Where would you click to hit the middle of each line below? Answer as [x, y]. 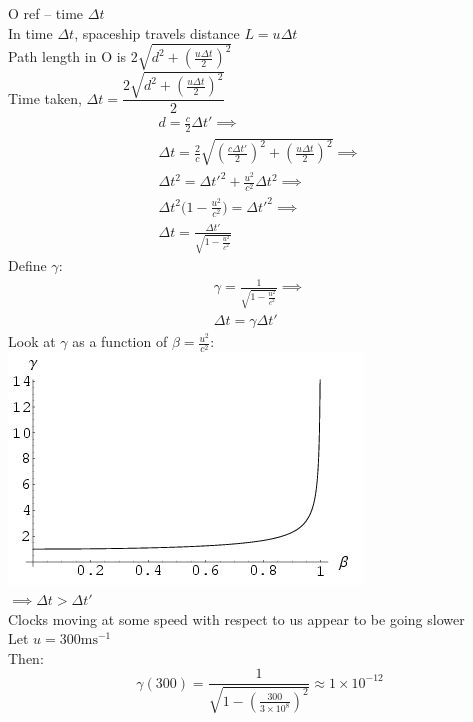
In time [30, 32]
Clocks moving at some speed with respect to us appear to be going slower [236, 618]
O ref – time [46, 13]
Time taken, [45, 97]
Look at [32, 341]
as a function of [120, 341]
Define [27, 265]
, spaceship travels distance [157, 32]
